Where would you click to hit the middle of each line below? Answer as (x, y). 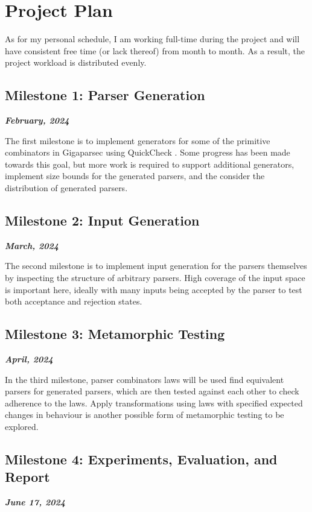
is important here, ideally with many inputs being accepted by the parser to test (154, 289)
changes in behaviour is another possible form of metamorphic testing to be (145, 415)
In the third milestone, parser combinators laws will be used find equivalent (145, 379)
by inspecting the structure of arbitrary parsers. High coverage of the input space (155, 278)
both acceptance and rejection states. (74, 301)
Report (27, 477)
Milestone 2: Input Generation (102, 220)
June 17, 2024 (35, 502)
